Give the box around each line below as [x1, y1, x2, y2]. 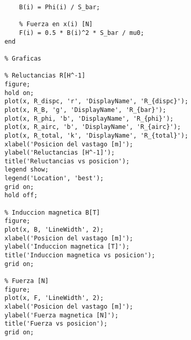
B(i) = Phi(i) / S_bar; [19, 4, 100, 11]
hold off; [4, 192, 38, 199]
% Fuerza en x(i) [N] [19, 21, 93, 28]
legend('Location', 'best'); [4, 175, 104, 182]
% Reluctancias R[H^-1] [4, 72, 86, 80]
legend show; [4, 166, 49, 174]
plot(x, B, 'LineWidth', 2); [4, 226, 104, 234]
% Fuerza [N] [4, 277, 49, 285]
